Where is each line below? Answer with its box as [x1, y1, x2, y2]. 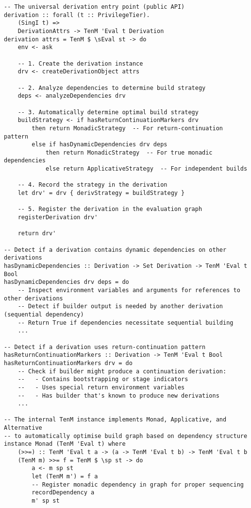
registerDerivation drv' [17, 214, 98, 221]
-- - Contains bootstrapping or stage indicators [17, 376, 188, 383]
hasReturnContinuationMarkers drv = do [4, 359, 133, 367]
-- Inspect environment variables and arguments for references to [17, 286, 240, 294]
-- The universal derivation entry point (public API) [4, 3, 185, 10]
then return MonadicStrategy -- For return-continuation [32, 124, 223, 132]
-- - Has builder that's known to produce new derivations [17, 392, 219, 399]
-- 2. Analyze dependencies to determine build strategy [17, 84, 206, 91]
